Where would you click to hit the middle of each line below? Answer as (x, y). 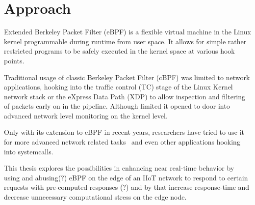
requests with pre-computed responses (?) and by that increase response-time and (127, 187)
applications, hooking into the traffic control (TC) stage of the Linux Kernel (118, 87)
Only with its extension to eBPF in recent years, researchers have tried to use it (124, 132)
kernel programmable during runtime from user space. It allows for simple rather (125, 41)
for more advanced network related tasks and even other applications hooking (122, 142)
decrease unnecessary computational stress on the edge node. (95, 197)
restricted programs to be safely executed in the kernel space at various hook (119, 51)
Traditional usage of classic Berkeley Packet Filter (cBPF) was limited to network (127, 77)
